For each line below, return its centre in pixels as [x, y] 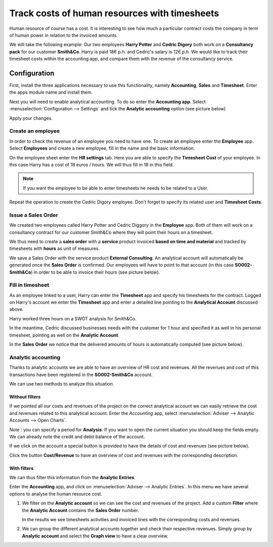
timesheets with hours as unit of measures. [55, 248]
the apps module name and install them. [51, 92]
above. [16, 309]
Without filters [25, 397]
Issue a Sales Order [34, 215]
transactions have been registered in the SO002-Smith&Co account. [81, 374]
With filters [21, 468]
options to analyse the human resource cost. [56, 494]
